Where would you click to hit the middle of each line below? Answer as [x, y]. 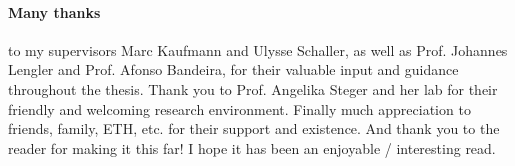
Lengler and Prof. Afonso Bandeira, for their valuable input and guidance [233, 69]
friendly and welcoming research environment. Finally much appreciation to [239, 108]
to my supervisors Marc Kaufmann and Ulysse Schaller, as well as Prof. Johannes [258, 49]
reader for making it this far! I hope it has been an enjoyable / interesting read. [252, 147]
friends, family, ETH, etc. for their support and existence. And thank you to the [254, 128]
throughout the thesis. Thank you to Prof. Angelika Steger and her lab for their [253, 88]
